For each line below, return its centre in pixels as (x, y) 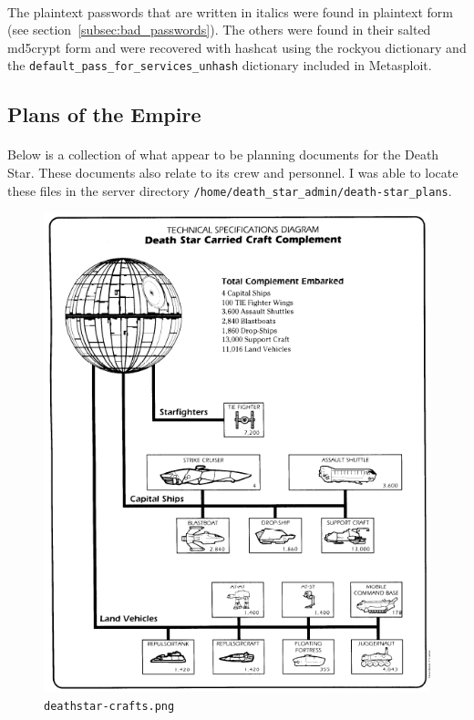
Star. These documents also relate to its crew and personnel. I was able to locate (233, 172)
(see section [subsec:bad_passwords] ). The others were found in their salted (219, 30)
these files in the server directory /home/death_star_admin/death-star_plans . (230, 190)
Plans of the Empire (104, 114)
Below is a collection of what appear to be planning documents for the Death (223, 154)
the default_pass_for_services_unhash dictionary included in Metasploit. (220, 65)
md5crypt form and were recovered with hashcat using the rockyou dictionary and (237, 47)
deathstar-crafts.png (109, 706)
